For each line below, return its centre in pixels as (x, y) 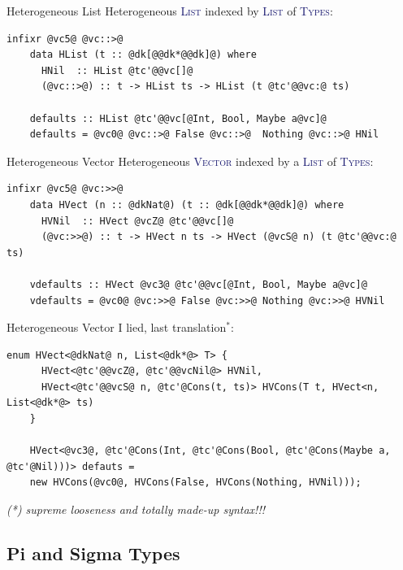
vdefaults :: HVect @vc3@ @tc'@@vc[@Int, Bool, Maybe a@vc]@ (198, 284)
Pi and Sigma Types (93, 553)
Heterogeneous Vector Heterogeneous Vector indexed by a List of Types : (190, 161)
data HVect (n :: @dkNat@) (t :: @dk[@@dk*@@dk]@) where (187, 205)
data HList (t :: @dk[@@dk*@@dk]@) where (143, 55)
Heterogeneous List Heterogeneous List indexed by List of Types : (170, 11)
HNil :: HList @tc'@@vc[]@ (117, 70)
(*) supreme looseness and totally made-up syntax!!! (136, 509)
